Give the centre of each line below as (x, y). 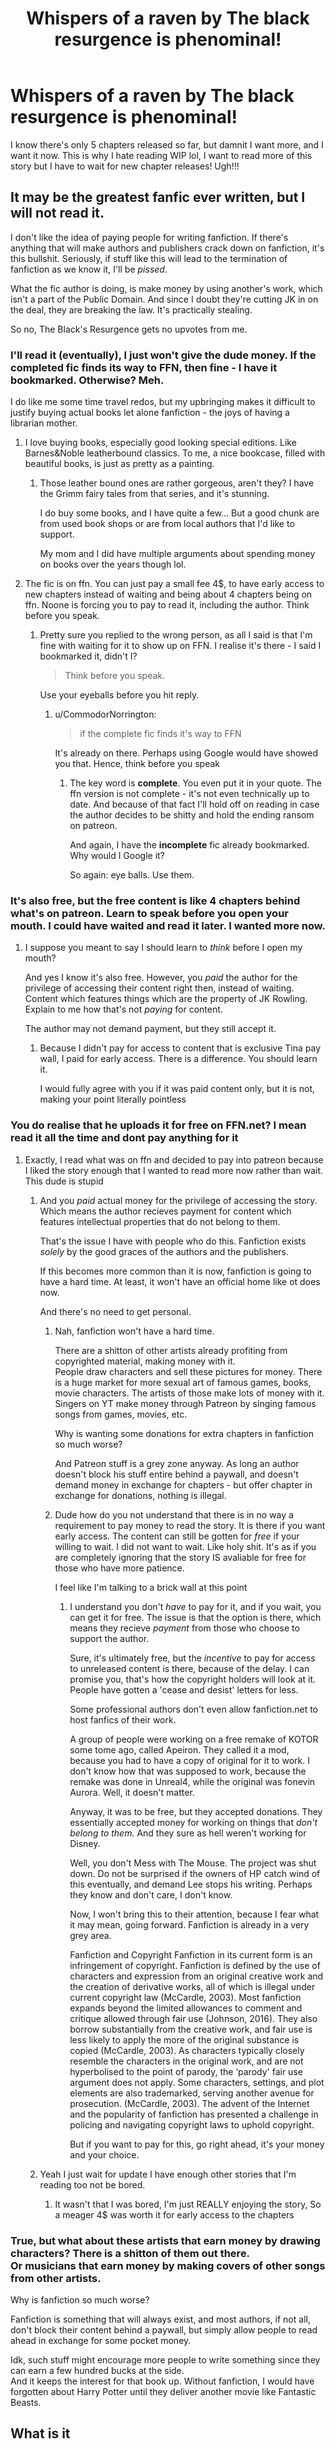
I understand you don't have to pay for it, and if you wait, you (195, 1606)
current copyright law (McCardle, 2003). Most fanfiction (185, 1997)
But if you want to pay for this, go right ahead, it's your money (197, 2144)
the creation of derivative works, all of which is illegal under (192, 1986)
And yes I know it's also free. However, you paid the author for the (161, 978)
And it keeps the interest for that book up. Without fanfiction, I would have (162, 2381)
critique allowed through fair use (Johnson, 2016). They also (193, 2018)
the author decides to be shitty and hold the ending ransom (192, 815)
